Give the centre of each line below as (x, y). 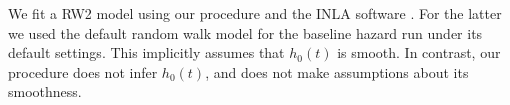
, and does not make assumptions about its (337, 71)
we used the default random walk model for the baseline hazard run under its (245, 32)
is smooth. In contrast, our (419, 52)
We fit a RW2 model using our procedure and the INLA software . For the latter (255, 13)
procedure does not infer (83, 71)
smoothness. (45, 91)
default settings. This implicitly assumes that (146, 52)
